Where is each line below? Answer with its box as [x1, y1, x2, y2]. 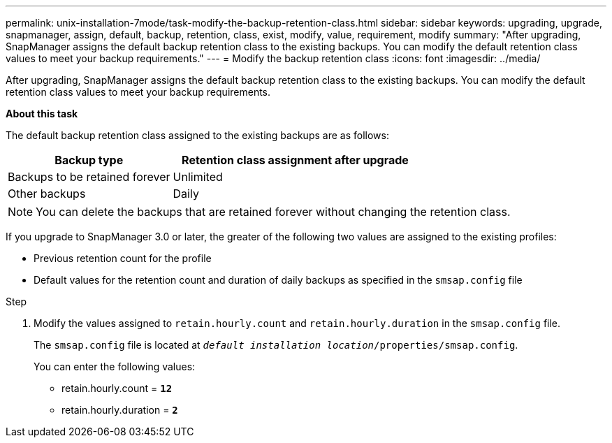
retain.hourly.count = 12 [61, 382, 173, 394]
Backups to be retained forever [8, 170, 170, 184]
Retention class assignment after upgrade [182, 153, 409, 167]
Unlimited [173, 170, 223, 184]
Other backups [8, 187, 86, 201]
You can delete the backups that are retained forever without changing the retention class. [36, 205, 511, 219]
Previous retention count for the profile [34, 252, 212, 264]
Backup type [54, 153, 124, 167]
